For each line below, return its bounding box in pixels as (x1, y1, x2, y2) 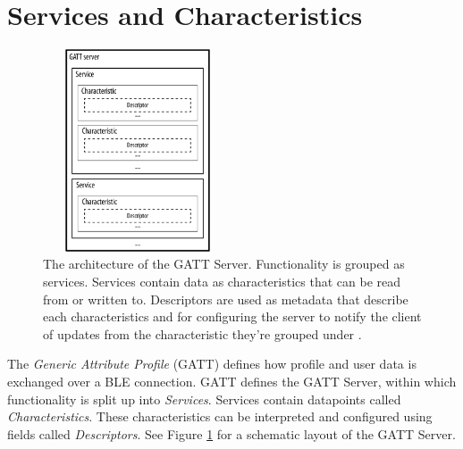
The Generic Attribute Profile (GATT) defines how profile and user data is (7, 354, 417, 373)
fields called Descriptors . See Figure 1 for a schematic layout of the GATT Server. (7, 424, 456, 443)
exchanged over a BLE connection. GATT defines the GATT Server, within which (7, 372, 457, 391)
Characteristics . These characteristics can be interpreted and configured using (7, 407, 433, 426)
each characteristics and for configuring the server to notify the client (43, 307, 422, 326)
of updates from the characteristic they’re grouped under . (43, 324, 362, 343)
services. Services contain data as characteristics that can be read (43, 272, 400, 291)
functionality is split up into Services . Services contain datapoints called (7, 389, 401, 408)
